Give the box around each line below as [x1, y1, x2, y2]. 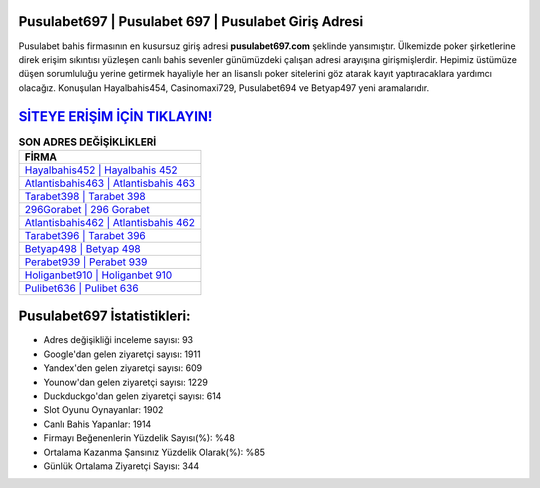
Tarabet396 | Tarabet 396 [24, 228, 147, 242]
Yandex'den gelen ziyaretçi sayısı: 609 [43, 362, 203, 374]
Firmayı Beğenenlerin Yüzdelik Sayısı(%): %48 [43, 432, 235, 444]
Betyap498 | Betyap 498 [24, 241, 141, 255]
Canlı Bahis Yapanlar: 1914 [43, 418, 152, 430]
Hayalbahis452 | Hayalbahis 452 [24, 163, 178, 177]
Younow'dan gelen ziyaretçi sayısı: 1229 [43, 376, 209, 388]
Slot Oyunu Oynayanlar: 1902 [43, 404, 164, 416]
